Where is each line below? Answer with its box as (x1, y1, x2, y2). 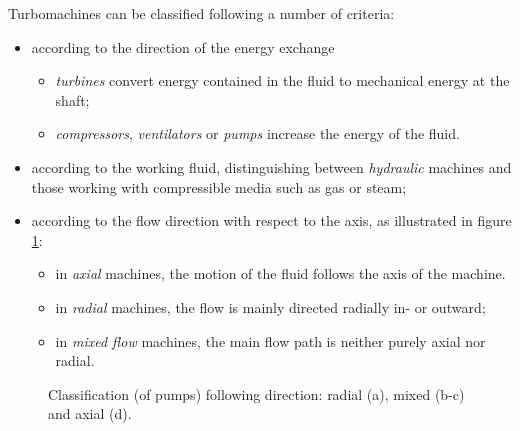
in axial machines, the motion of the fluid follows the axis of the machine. (55, 263, 506, 284)
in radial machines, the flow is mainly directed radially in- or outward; (55, 296, 486, 317)
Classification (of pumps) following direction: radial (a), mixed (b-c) (48, 383, 465, 404)
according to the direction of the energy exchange (31, 36, 335, 57)
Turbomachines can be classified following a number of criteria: (8, 3, 395, 23)
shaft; (55, 89, 90, 110)
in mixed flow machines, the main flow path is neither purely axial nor (55, 330, 486, 351)
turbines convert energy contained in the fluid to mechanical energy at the (55, 70, 510, 91)
